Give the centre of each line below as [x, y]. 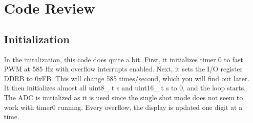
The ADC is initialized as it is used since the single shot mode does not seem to [124, 97]
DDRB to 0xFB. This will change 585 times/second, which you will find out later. [127, 78]
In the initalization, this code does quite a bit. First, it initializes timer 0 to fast [124, 59]
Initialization [37, 39]
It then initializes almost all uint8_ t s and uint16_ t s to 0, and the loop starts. [125, 88]
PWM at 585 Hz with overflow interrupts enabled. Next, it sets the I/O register [123, 69]
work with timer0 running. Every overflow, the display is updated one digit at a [123, 107]
